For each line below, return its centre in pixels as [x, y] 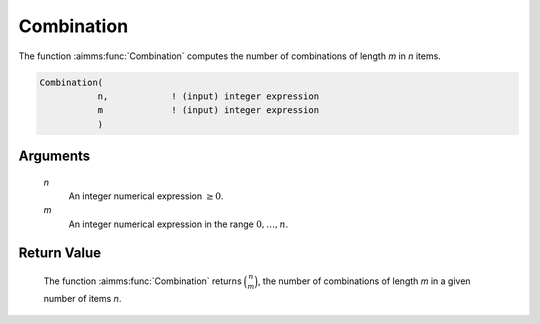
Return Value [60, 252]
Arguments [54, 156]
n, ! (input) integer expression [208, 96]
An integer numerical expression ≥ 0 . [146, 196]
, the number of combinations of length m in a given [364, 281]
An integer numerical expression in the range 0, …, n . [178, 224]
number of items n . [82, 298]
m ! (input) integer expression [208, 110]
